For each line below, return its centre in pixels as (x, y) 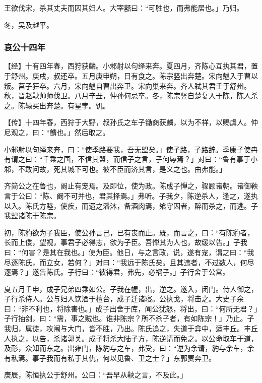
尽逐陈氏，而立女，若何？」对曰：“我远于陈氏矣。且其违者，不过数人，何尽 (129, 262)
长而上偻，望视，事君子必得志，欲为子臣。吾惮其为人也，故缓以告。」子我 (126, 242)
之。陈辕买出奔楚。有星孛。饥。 (57, 105)
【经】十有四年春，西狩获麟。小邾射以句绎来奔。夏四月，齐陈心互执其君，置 (131, 66)
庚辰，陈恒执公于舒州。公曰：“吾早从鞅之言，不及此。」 (96, 375)
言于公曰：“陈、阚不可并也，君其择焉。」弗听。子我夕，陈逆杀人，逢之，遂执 (131, 195)
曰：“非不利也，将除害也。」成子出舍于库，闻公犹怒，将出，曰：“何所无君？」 (131, 308)
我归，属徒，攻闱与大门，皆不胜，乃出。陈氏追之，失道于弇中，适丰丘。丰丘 (131, 328)
